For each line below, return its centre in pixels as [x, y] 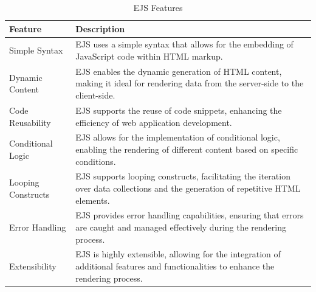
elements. [93, 200]
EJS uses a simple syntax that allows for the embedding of [184, 44]
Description [100, 28]
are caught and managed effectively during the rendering [181, 227]
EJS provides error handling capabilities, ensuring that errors [190, 215]
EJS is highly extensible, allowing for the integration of [178, 254]
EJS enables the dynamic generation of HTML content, [179, 71]
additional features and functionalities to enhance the [175, 266]
